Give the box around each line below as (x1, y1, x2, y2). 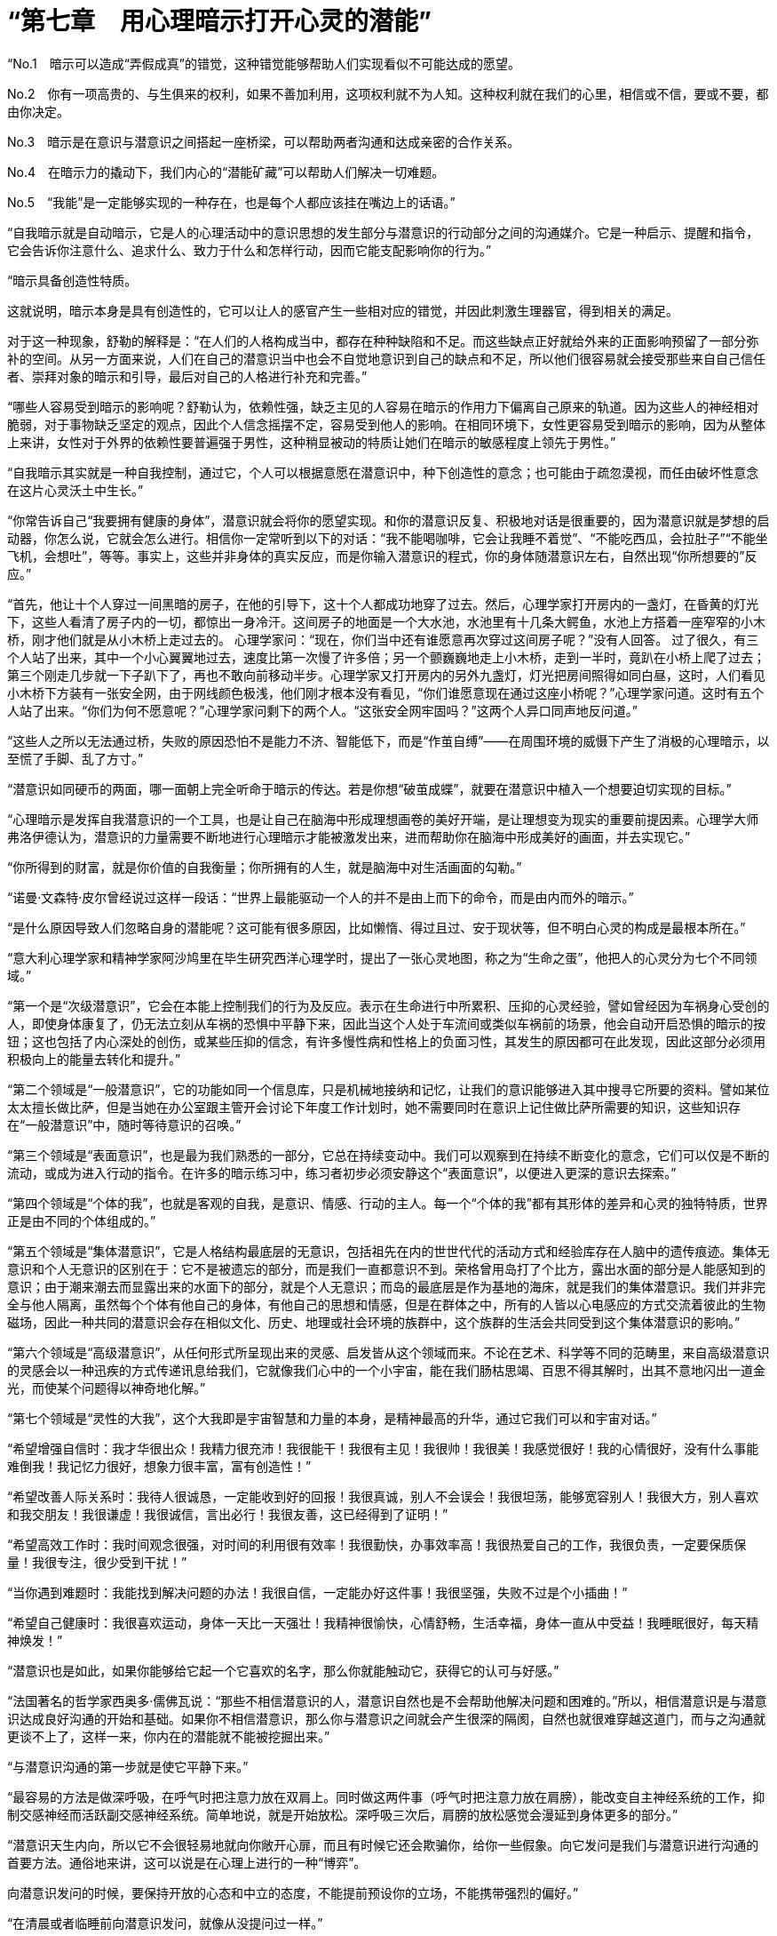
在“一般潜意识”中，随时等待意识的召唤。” (7, 1116, 242, 1132)
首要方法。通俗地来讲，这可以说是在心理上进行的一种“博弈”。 (7, 1854, 367, 1870)
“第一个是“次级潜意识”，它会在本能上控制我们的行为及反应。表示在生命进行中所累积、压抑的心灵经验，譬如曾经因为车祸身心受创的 (7, 997, 770, 1013)
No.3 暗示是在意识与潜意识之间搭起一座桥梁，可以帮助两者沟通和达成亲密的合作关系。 (7, 133, 520, 149)
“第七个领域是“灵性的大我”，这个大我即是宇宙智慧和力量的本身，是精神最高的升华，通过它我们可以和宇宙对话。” (7, 1410, 657, 1426)
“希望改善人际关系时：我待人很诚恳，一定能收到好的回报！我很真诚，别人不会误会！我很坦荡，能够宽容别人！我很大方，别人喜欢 (7, 1488, 759, 1504)
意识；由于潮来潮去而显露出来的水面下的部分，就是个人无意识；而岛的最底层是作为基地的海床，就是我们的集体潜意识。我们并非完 (7, 1278, 765, 1294)
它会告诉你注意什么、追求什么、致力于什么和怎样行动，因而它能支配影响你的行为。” (7, 242, 492, 258)
